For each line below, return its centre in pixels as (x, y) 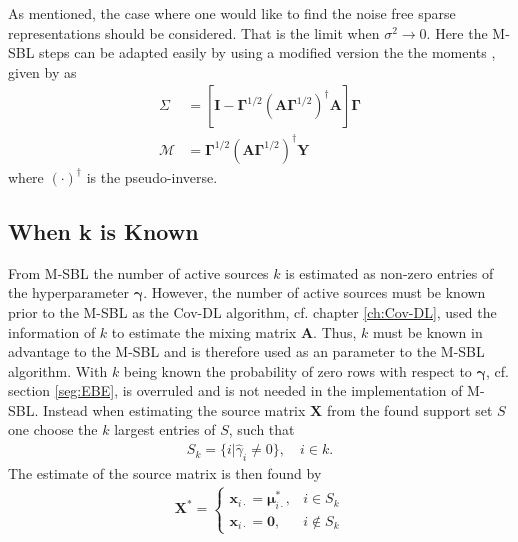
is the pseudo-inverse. (152, 176)
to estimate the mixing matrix (204, 331)
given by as (42, 71)
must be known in (427, 331)
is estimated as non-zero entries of (389, 272)
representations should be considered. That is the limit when (194, 32)
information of (52, 331)
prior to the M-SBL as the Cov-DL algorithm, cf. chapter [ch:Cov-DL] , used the (252, 311)
